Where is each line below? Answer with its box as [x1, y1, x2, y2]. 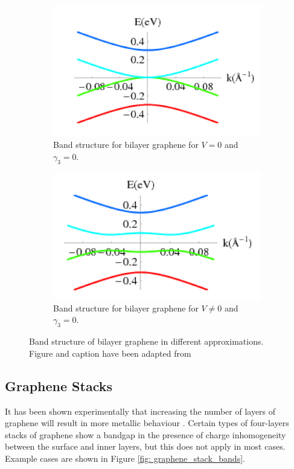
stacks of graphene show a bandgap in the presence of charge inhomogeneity [5, 428, 286, 441]
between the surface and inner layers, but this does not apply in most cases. [5, 440, 286, 453]
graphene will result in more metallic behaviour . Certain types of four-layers [5, 416, 289, 429]
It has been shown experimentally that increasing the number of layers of [5, 404, 276, 417]
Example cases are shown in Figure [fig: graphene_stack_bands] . [5, 451, 245, 464]
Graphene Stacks [5, 376, 112, 395]
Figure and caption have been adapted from [29, 346, 191, 359]
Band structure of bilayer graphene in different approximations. [29, 335, 264, 348]
